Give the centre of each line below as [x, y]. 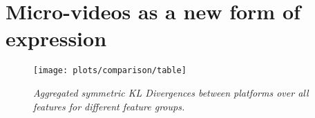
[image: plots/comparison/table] [110, 71]
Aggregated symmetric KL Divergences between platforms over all [171, 92]
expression [56, 38]
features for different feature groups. [109, 106]
